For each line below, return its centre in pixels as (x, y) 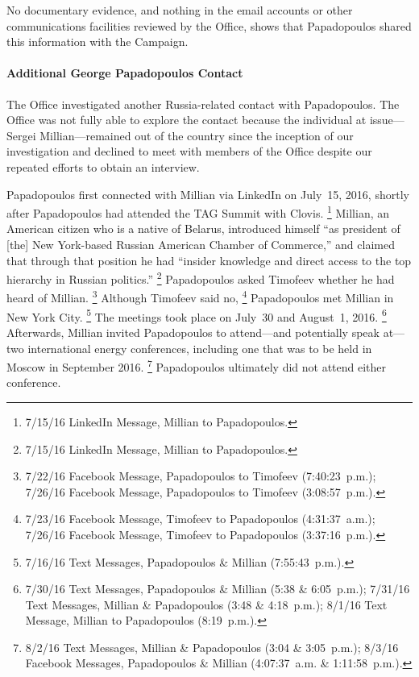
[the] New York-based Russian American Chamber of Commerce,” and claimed (201, 244)
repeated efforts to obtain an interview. (103, 166)
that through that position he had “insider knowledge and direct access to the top (209, 260)
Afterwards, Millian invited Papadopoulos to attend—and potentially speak (193, 332)
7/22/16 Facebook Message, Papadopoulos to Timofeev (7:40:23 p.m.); (201, 476)
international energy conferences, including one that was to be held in (200, 348)
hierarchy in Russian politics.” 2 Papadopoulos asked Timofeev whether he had (201, 278)
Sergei (21, 135)
